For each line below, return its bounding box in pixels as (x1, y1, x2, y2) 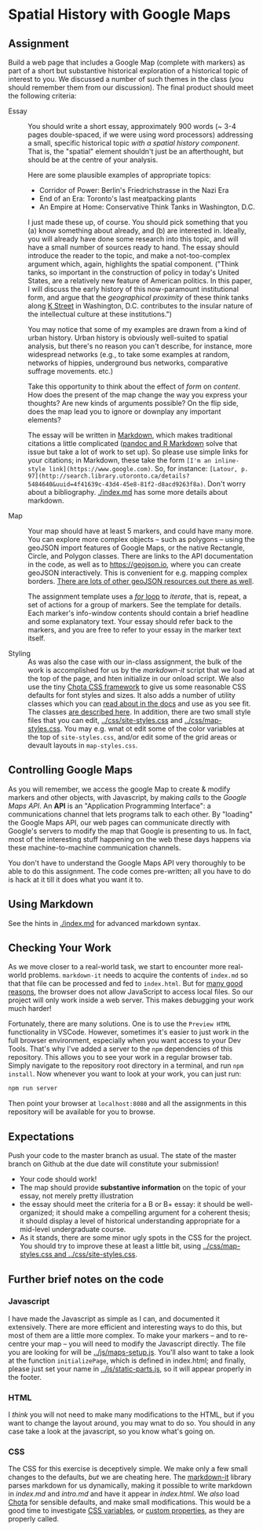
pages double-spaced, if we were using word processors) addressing (27, 130, 254, 139)
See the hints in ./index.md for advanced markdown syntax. (8, 918, 201, 928)
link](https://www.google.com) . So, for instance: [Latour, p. (48, 464, 249, 473)
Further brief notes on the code (8, 1272, 164, 1286)
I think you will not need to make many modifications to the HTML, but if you (8, 1410, 255, 1419)
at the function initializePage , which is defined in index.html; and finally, (8, 1356, 246, 1365)
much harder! (8, 1004, 52, 1013)
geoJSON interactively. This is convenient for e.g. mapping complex (27, 568, 248, 577)
